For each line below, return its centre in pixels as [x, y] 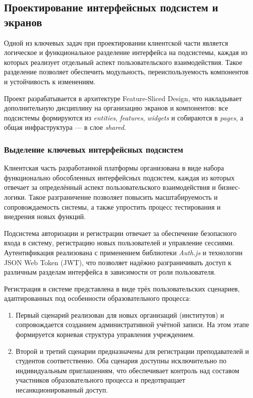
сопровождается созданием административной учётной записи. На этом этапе [132, 324]
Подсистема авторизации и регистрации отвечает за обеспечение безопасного [120, 233]
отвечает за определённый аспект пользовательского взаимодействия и [110, 187]
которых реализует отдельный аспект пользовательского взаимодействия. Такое [123, 62]
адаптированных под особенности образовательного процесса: [98, 298]
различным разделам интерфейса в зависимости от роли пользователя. [110, 272]
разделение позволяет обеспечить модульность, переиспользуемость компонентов [126, 72]
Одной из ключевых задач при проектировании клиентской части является [116, 42]
